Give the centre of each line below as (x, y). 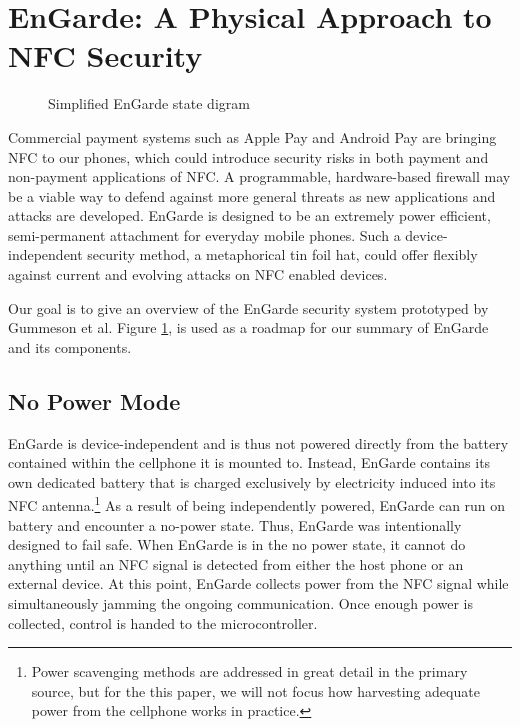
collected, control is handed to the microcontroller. (163, 622)
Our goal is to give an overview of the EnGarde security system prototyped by (248, 307)
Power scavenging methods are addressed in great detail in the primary (249, 671)
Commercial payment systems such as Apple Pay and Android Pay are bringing (252, 136)
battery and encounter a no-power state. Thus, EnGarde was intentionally (235, 524)
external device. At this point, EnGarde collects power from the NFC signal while (258, 583)
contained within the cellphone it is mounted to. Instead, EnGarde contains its (249, 462)
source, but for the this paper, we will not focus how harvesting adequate (255, 690)
